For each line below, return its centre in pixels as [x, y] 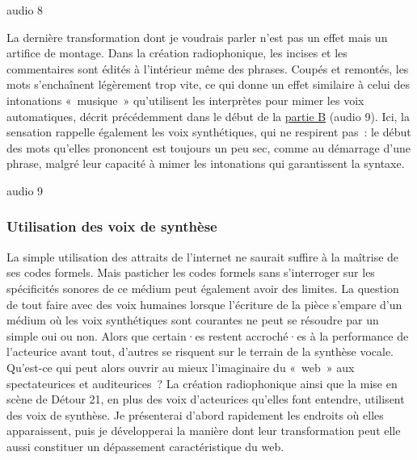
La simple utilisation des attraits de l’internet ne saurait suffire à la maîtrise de [203, 256]
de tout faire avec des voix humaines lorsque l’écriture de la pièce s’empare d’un [204, 304]
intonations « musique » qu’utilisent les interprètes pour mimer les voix [185, 100]
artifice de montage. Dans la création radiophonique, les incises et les [177, 53]
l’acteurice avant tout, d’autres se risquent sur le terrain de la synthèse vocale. [200, 351]
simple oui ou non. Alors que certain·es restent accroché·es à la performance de [208, 335]
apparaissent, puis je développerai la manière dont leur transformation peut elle [204, 431]
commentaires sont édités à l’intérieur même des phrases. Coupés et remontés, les [208, 68]
